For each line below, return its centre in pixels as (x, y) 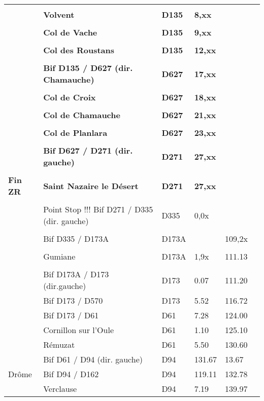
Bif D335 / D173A (76, 239)
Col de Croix (70, 97)
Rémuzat (59, 344)
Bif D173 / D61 (71, 315)
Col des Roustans (79, 50)
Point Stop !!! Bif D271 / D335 (98, 209)
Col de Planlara (75, 133)
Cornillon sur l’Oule (79, 330)
